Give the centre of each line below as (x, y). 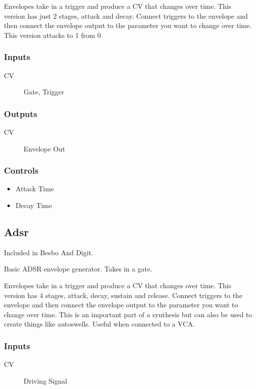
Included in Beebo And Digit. (49, 252)
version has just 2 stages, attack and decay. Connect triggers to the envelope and (126, 15)
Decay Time (34, 205)
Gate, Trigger (44, 92)
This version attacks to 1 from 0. (53, 35)
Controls (21, 170)
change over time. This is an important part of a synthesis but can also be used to (128, 314)
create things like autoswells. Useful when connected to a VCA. (99, 324)
